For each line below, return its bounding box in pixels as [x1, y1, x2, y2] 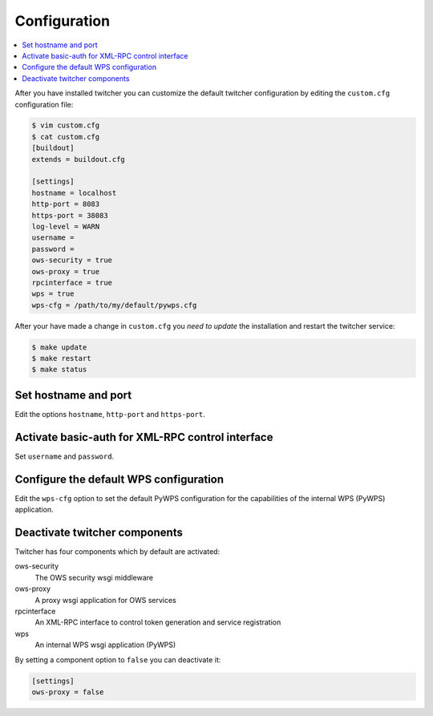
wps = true [31, 289, 75, 298]
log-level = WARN [31, 222, 100, 231]
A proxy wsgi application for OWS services [34, 595, 176, 605]
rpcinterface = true [31, 277, 112, 287]
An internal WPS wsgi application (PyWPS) [34, 640, 176, 649]
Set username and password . [14, 451, 115, 461]
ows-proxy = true [31, 267, 100, 276]
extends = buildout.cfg [31, 155, 126, 164]
